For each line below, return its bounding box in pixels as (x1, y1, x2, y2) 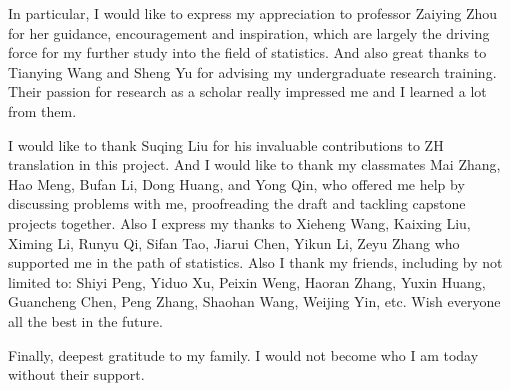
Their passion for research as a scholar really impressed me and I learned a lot (8, 81, 487, 102)
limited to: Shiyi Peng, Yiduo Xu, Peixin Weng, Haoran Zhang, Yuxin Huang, (8, 271, 486, 292)
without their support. (8, 364, 145, 385)
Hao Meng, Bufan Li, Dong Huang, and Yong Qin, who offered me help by (8, 173, 465, 194)
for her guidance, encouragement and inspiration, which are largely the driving (8, 22, 490, 43)
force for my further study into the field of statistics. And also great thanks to (8, 42, 487, 63)
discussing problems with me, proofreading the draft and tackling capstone (8, 193, 466, 214)
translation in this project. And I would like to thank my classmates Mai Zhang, (8, 154, 501, 175)
